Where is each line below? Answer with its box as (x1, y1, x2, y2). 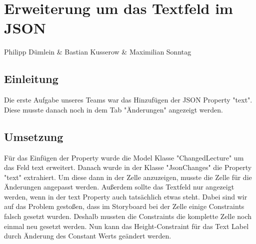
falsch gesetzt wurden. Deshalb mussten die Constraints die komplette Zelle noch (4, 211, 252, 221)
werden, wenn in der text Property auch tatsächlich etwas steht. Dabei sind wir (4, 191, 247, 201)
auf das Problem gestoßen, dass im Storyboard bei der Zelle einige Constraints (4, 201, 244, 211)
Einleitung (4, 71, 58, 86)
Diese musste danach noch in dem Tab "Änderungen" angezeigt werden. (4, 104, 223, 114)
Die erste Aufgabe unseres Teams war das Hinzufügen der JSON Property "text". (4, 94, 252, 105)
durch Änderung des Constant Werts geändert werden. (4, 230, 171, 241)
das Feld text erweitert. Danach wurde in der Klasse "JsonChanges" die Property (4, 162, 252, 172)
